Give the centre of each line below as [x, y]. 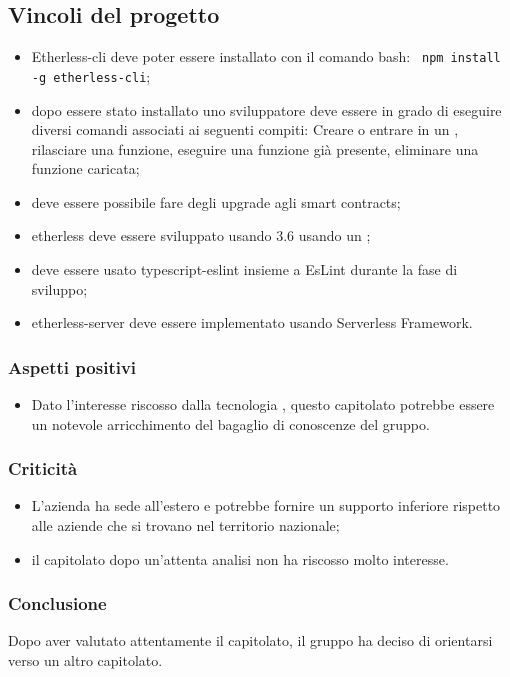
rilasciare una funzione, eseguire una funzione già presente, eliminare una [255, 148]
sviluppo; [59, 288]
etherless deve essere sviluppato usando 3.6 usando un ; [201, 235]
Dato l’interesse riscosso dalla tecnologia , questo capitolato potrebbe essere [263, 404]
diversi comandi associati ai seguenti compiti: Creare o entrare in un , [245, 129]
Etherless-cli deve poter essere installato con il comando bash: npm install [266, 56]
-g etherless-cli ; [91, 75]
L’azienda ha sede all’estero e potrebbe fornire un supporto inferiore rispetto [266, 505]
